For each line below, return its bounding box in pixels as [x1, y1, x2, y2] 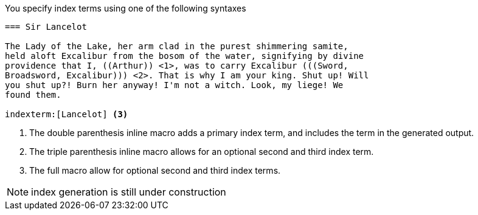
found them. [5, 90, 61, 100]
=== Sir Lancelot [5, 22, 87, 32]
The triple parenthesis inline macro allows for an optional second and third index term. [29, 146, 374, 157]
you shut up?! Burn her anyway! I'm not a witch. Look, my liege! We [5, 80, 344, 90]
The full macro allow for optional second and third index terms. [29, 165, 281, 176]
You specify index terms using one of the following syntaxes [5, 3, 246, 13]
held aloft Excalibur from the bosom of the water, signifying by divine [5, 51, 364, 61]
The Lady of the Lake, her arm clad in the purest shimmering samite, [5, 41, 348, 51]
